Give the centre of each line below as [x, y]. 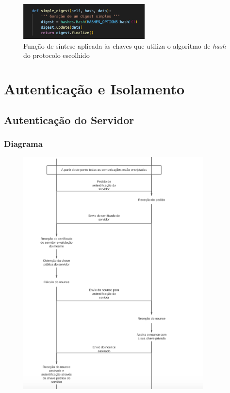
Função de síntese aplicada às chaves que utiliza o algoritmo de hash [125, 45]
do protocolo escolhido [57, 55]
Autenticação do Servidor [69, 119]
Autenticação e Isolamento [94, 89]
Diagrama [23, 143]
